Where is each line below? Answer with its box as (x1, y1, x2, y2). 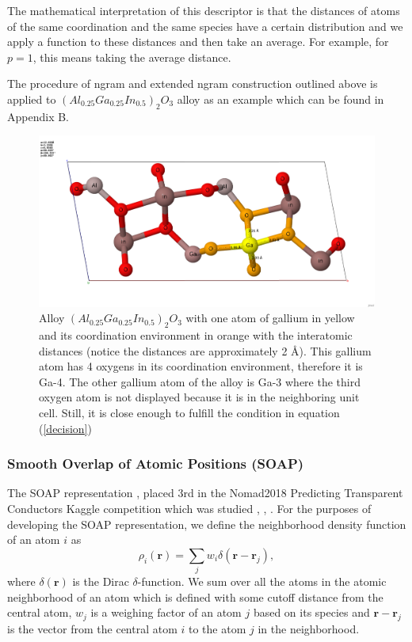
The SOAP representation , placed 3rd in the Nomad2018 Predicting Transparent (7, 484, 403, 501)
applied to (7, 90, 56, 107)
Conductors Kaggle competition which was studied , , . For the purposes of (7, 500, 372, 517)
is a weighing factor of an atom (90, 604, 242, 621)
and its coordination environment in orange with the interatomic (39, 327, 353, 344)
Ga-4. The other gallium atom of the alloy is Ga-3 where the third (39, 373, 360, 389)
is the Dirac (72, 573, 129, 590)
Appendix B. (7, 108, 69, 124)
